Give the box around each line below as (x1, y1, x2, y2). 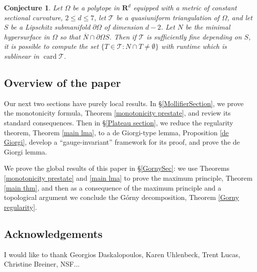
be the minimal (185, 22, 230, 32)
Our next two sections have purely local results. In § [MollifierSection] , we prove (4, 98, 244, 108)
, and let (227, 12, 253, 22)
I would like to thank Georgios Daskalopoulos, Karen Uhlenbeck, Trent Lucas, (4, 249, 240, 259)
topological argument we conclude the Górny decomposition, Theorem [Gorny (4, 192, 239, 202)
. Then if (109, 31, 137, 41)
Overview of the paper (4, 75, 121, 90)
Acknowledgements (4, 226, 103, 241)
